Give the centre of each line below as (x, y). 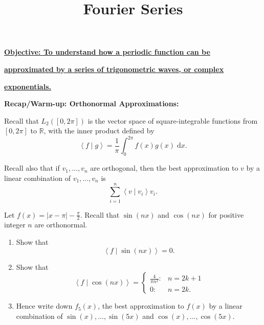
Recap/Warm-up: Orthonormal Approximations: (92, 103)
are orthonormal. (61, 225)
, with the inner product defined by (99, 131)
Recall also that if (32, 168)
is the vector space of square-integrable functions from (173, 120)
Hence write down (44, 306)
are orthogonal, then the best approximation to (164, 168)
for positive (226, 214)
